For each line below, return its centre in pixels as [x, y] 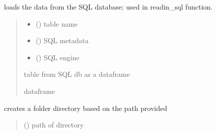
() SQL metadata [62, 40]
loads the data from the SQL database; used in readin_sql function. [108, 7]
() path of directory [54, 125]
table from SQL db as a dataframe [77, 74]
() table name [57, 23]
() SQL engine [58, 57]
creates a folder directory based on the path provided [86, 108]
